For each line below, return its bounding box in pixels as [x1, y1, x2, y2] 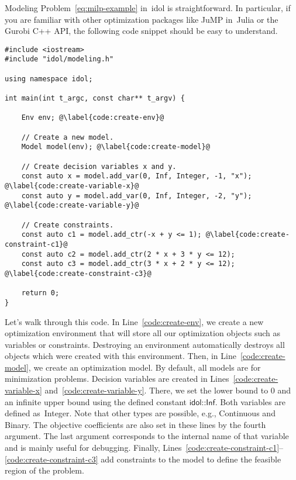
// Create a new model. [21, 133, 114, 141]
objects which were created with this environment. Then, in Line [5, 350, 236, 362]
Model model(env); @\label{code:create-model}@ [21, 143, 210, 151]
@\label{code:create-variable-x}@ [5, 181, 139, 190]
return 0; [21, 289, 60, 298]
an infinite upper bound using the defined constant [5, 395, 187, 408]
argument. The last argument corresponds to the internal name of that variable [5, 430, 289, 442]
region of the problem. [5, 464, 84, 476]
